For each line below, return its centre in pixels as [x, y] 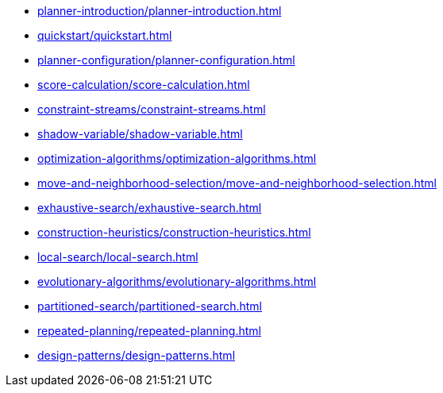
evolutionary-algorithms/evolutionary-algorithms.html [177, 281]
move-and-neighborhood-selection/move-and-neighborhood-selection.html [237, 183]
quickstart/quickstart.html [105, 35]
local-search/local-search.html [118, 257]
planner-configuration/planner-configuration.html [166, 60]
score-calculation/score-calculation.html [144, 85]
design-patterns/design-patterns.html [137, 355]
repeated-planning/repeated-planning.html [149, 331]
